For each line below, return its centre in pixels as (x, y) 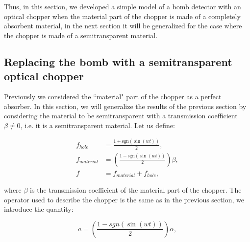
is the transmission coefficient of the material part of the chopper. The (136, 190)
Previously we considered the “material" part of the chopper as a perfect (113, 96)
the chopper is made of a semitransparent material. (81, 35)
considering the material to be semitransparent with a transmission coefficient (121, 116)
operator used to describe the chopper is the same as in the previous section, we (124, 199)
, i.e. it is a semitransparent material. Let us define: (98, 125)
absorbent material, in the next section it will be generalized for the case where (123, 26)
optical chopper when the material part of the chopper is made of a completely (122, 16)
